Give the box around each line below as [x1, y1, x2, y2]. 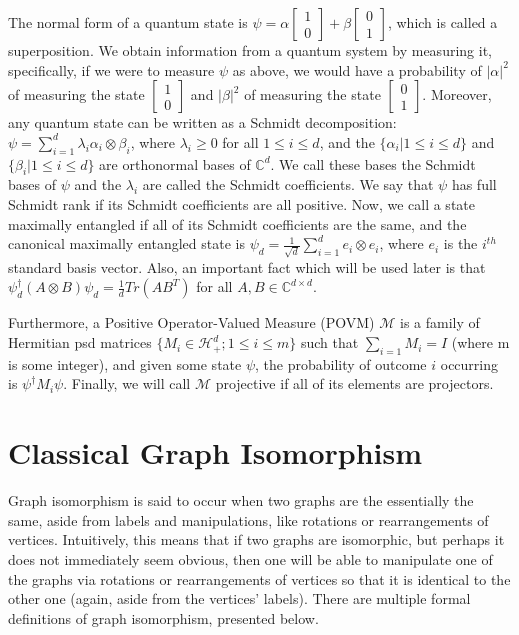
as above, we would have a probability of [232, 59, 482, 80]
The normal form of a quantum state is [8, 12, 248, 32]
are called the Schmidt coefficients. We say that [142, 174, 434, 195]
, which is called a [387, 12, 498, 32]
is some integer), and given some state [8, 353, 242, 374]
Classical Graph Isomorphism [8, 432, 423, 473]
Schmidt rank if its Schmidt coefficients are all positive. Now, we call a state [8, 193, 475, 214]
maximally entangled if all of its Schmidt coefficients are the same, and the [8, 213, 467, 234]
